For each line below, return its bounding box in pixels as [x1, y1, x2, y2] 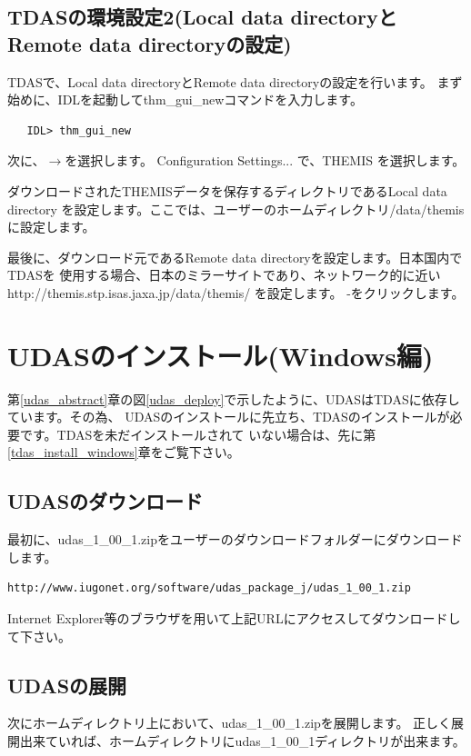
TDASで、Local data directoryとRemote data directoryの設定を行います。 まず [7, 72, 463, 91]
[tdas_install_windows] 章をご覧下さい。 [7, 443, 240, 462]
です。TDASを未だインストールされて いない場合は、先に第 [19, 424, 376, 443]
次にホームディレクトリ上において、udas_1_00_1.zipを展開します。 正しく [7, 713, 452, 732]
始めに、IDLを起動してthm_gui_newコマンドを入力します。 [7, 90, 363, 109]
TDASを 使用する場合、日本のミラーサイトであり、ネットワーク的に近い [7, 265, 441, 284]
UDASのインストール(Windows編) [7, 336, 434, 373]
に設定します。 [7, 217, 95, 236]
